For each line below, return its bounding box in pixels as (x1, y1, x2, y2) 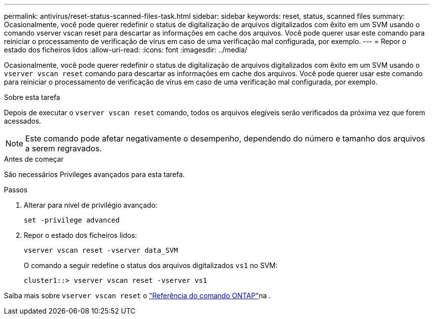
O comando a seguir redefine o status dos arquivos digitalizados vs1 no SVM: (24, 261, 278, 270)
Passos (4, 185, 28, 194)
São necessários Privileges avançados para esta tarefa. (4, 170, 185, 179)
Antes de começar (4, 155, 64, 163)
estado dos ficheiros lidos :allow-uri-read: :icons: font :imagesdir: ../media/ (4, 46, 248, 54)
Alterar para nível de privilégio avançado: (24, 201, 158, 209)
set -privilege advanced (24, 216, 120, 224)
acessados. (4, 117, 42, 125)
